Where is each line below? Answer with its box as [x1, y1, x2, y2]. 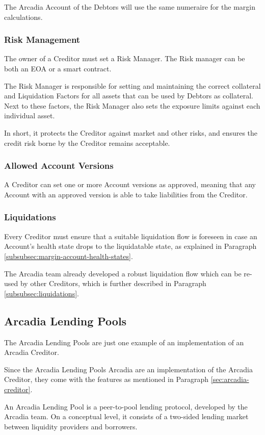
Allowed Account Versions [4, 159, 114, 172]
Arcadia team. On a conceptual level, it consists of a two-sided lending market [4, 411, 249, 422]
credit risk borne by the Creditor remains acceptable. [4, 137, 170, 148]
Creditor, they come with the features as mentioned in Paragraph [4, 374, 209, 385]
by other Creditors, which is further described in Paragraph [20, 278, 206, 289]
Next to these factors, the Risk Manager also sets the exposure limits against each [4, 100, 260, 111]
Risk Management [4, 33, 81, 46]
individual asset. [4, 110, 55, 121]
